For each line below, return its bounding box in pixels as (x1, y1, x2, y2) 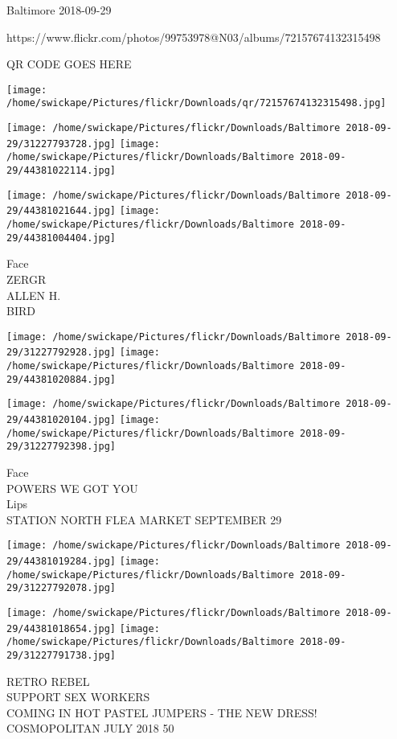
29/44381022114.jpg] (6, 165, 117, 177)
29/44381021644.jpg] (6, 205, 117, 217)
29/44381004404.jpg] (6, 232, 117, 244)
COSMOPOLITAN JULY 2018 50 (6, 720, 174, 737)
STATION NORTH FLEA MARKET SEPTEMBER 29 (6, 511, 282, 528)
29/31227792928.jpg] (6, 347, 117, 359)
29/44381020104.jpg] (6, 414, 117, 425)
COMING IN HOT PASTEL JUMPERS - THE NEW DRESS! (6, 704, 317, 721)
